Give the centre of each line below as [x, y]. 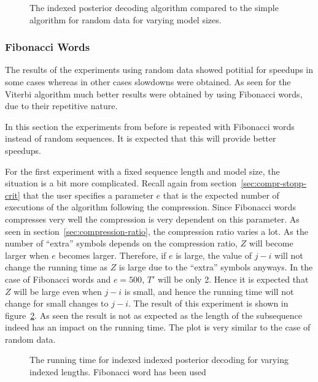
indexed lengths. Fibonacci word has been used [118, 372]
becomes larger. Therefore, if [112, 255]
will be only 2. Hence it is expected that [233, 279]
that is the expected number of [221, 195]
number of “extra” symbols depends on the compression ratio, [121, 243]
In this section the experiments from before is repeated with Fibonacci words [150, 126]
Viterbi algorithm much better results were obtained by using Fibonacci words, [154, 94]
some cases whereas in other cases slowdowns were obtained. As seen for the [148, 82]
